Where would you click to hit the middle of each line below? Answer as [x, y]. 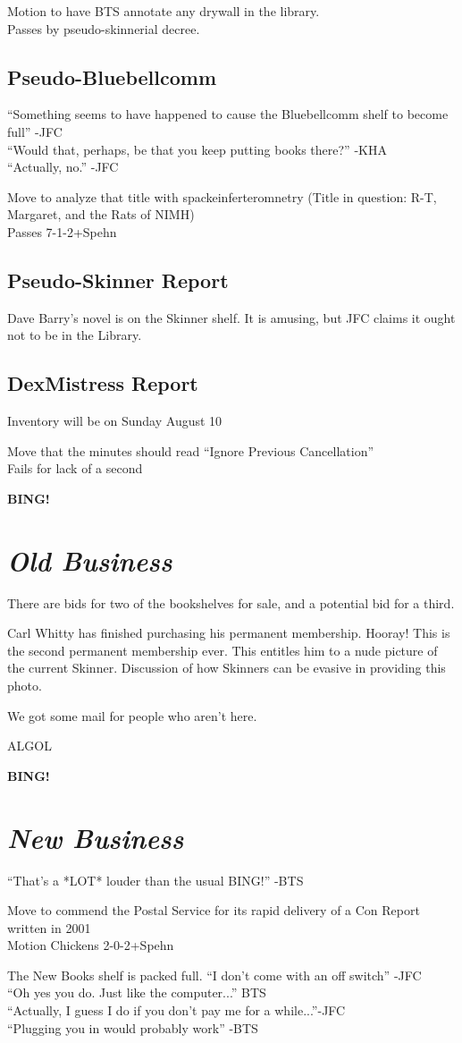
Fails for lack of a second [75, 468]
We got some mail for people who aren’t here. [132, 715]
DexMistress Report [103, 383]
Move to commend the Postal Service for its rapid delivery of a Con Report [214, 910]
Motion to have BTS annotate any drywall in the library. [164, 11]
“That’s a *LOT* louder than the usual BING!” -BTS [155, 880]
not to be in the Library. [75, 335]
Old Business [90, 560]
